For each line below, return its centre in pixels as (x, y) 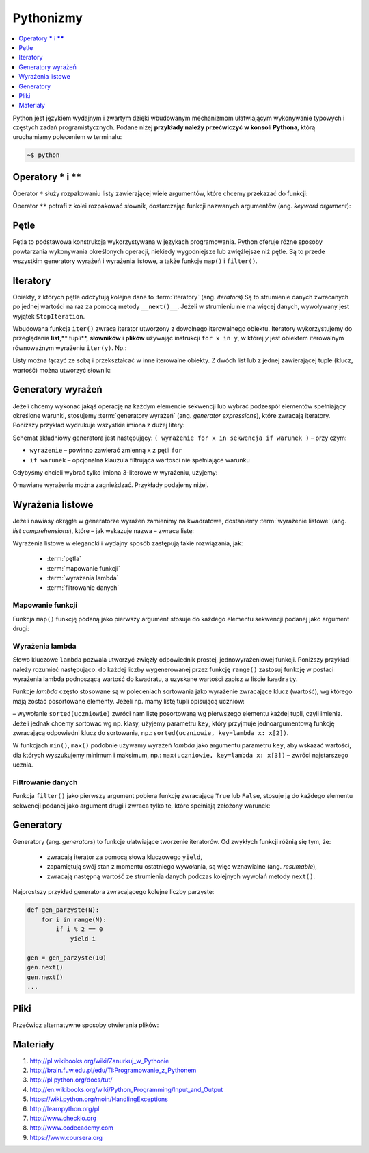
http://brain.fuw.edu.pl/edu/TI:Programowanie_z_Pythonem (113, 1070)
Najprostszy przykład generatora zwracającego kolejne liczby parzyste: (113, 892)
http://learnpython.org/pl (65, 1108)
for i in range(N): (74, 919)
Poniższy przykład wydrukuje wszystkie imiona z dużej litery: (99, 425)
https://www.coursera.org (66, 1137)
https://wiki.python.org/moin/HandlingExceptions (99, 1099)
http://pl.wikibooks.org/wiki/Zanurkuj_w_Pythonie (99, 1061)
